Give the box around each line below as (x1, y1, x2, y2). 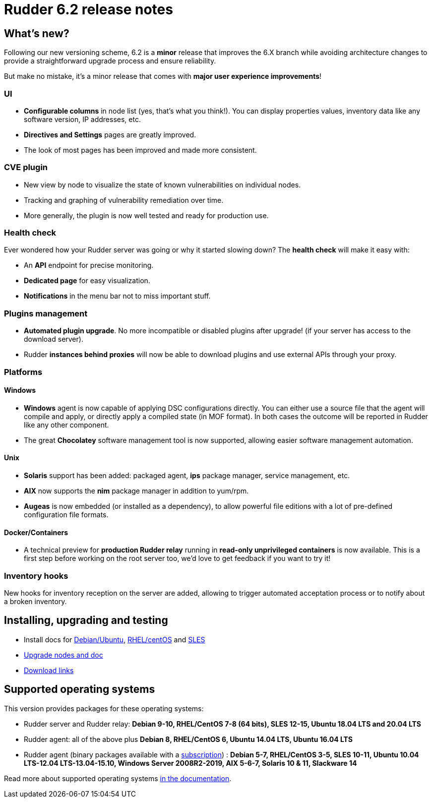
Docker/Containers (4, 528, 68, 537)
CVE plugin (4, 162, 48, 173)
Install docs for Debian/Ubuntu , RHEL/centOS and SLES (24, 635, 205, 644)
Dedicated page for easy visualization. (24, 276, 150, 285)
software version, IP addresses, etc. (24, 115, 141, 123)
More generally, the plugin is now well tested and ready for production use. (24, 211, 269, 220)
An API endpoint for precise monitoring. (24, 261, 154, 270)
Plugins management (4, 308, 88, 318)
